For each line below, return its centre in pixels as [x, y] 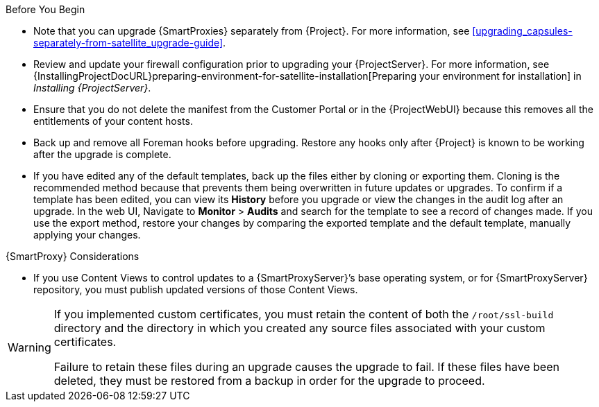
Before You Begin [45, 9]
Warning [29, 347]
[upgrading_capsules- [522, 31]
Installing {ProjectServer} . [92, 88]
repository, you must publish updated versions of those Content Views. [196, 289]
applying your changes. [87, 235]
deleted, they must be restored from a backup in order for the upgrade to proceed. [269, 381]
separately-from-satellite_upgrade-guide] [128, 43]
